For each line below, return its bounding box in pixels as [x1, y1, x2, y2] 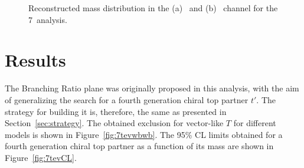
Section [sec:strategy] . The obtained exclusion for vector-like [5, 117, 224, 129]
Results [5, 48, 66, 72]
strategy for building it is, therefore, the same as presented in [5, 105, 227, 117]
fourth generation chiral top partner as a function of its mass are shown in [5, 140, 274, 152]
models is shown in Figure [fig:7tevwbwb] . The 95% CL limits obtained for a [5, 128, 283, 140]
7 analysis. [28, 13, 67, 25]
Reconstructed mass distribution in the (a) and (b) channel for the [28, 2, 278, 14]
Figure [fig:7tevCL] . [5, 151, 77, 163]
